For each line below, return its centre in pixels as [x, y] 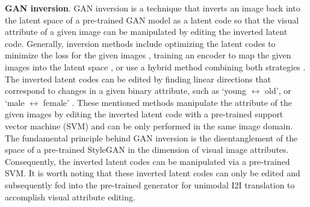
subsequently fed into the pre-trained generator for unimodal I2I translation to [150, 184]
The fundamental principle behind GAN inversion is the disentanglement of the [151, 137]
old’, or [278, 91]
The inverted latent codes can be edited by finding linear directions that [138, 79]
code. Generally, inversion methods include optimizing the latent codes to [140, 43]
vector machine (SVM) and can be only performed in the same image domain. [149, 125]
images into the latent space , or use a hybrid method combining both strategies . [155, 66]
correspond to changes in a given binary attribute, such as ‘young [126, 91]
